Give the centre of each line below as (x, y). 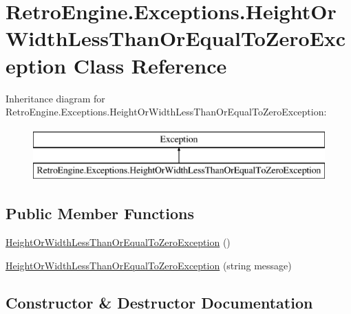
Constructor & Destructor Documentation (159, 302)
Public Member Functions (100, 213)
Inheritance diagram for (55, 98)
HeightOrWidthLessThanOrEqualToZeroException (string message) (149, 265)
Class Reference (150, 65)
